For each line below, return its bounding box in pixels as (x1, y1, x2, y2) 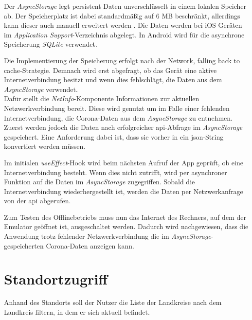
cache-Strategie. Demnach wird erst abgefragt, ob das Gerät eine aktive (4, 65, 217, 75)
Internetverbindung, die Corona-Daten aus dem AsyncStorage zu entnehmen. (4, 112, 233, 123)
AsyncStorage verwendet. (4, 84, 78, 94)
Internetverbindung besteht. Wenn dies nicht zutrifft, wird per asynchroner (4, 167, 227, 177)
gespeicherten (4, 240, 44, 250)
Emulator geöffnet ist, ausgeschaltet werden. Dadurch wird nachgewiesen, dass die (4, 221, 249, 231)
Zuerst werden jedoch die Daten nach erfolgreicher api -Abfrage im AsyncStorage (4, 122, 243, 132)
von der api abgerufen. (4, 196, 71, 206)
